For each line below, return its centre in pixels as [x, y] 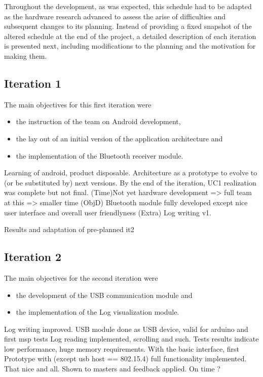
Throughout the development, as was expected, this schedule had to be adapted [128, 6]
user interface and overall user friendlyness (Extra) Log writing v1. [108, 212]
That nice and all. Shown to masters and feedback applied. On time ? [112, 369]
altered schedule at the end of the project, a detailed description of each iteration [130, 36]
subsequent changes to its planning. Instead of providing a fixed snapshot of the [128, 26]
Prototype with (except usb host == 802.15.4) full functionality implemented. [125, 359]
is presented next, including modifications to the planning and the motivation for [130, 46]
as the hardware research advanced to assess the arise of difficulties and [115, 16]
